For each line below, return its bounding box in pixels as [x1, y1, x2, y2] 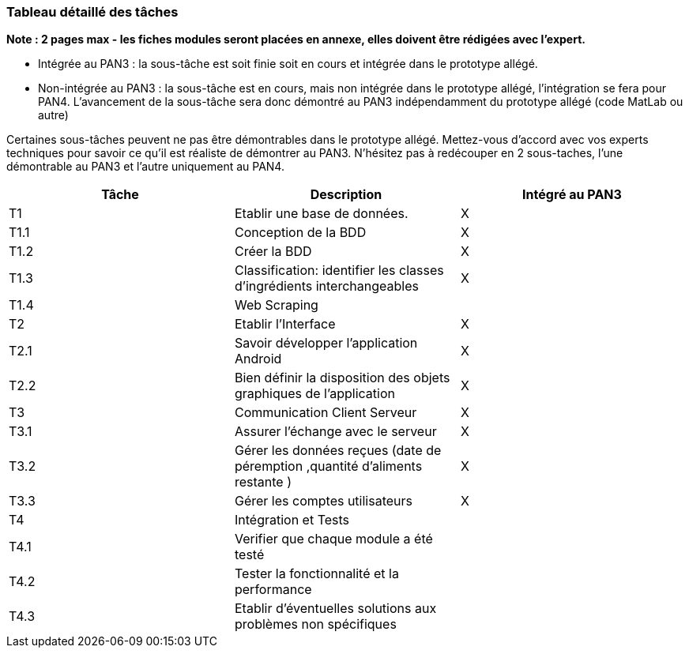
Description [310, 186, 382, 203]
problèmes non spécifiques [234, 616, 397, 633]
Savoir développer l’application [234, 335, 418, 351]
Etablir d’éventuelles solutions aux [234, 600, 437, 617]
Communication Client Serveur [234, 404, 417, 421]
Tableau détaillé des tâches [6, 4, 179, 20]
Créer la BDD [234, 243, 312, 260]
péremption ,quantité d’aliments [234, 458, 423, 475]
